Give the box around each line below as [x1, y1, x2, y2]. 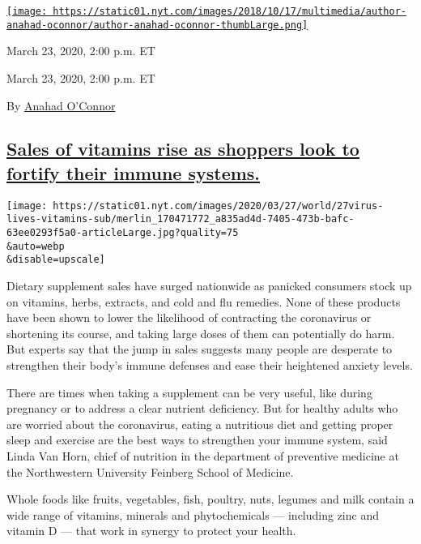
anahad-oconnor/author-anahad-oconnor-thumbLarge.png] [6, 19, 308, 31]
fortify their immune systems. [6, 160, 261, 185]
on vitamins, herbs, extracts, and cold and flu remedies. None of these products [6, 293, 401, 310]
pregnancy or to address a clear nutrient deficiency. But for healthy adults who [6, 400, 398, 417]
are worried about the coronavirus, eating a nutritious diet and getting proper [6, 415, 393, 432]
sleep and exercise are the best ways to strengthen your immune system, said [6, 431, 388, 448]
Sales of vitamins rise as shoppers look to [6, 136, 359, 161]
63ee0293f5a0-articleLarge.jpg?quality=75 [6, 227, 239, 238]
